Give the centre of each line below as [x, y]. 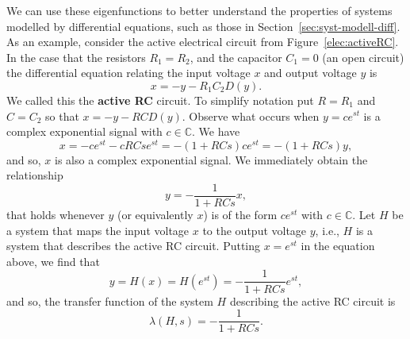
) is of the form [240, 215]
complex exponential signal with [84, 131]
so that [62, 116]
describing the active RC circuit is [312, 300]
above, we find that [53, 261]
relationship [35, 175]
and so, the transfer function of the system [110, 300]
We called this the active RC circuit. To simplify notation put [160, 100]
